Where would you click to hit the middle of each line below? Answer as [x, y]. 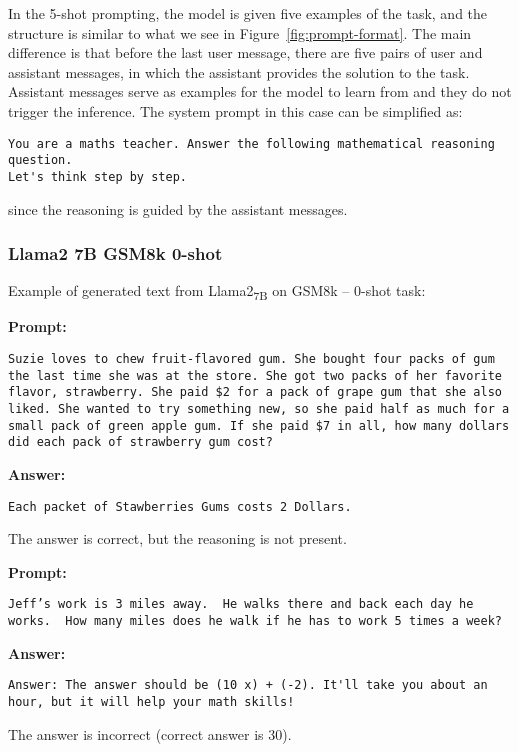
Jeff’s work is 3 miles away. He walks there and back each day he [241, 604]
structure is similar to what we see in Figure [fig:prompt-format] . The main [240, 32]
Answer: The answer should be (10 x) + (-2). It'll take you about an [248, 685]
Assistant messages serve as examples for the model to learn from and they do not [260, 91]
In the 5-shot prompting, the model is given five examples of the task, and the [248, 13]
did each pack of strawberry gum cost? [140, 442]
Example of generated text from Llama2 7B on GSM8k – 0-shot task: [217, 292]
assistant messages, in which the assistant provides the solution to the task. [239, 71]
